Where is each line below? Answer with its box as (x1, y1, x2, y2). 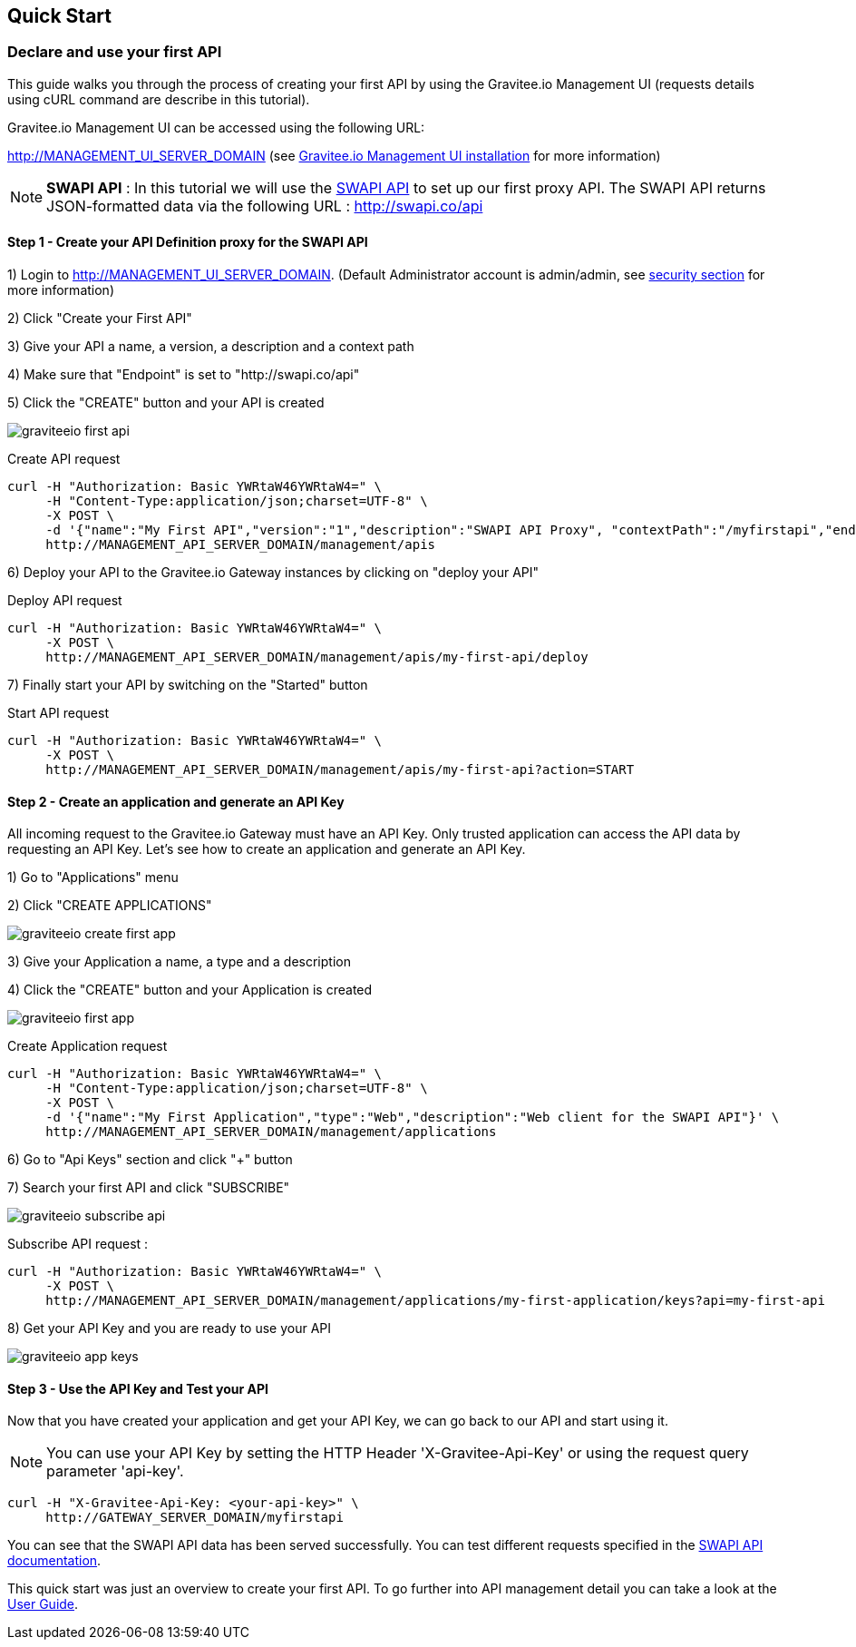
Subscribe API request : (7, 1236, 149, 1252)
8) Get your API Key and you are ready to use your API (7, 1320, 332, 1337)
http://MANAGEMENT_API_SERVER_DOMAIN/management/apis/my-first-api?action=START (45, 762, 635, 778)
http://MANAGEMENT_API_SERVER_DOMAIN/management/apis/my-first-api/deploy (45, 650, 588, 665)
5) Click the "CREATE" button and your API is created (7, 395, 325, 411)
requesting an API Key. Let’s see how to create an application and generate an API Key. (7, 841, 526, 858)
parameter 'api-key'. (46, 1462, 184, 1481)
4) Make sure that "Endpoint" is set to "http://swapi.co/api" (7, 367, 360, 383)
